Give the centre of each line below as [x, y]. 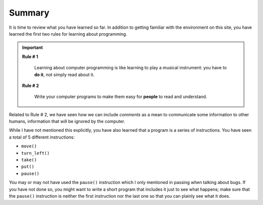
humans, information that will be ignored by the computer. [67, 122]
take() [29, 160]
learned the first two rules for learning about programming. [68, 34]
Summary [29, 13]
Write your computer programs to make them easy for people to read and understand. [121, 97]
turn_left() [35, 153]
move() [29, 146]
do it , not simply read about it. [65, 74]
